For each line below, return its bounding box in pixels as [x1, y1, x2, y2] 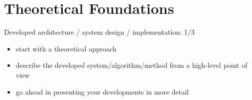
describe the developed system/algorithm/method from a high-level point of [15, 60, 248, 70]
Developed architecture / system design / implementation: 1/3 [4, 27, 195, 37]
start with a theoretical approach [15, 43, 117, 53]
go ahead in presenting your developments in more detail [15, 86, 189, 97]
